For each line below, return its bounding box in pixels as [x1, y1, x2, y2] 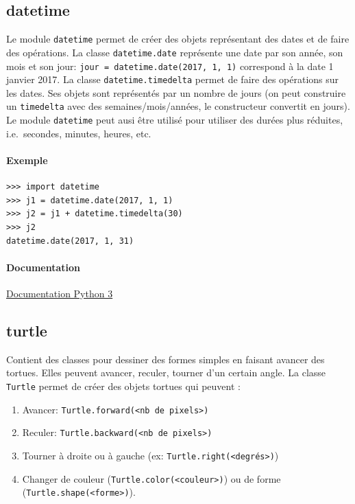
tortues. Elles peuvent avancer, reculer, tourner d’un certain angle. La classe [6, 365, 326, 380]
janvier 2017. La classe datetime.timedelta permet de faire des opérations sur [6, 72, 339, 87]
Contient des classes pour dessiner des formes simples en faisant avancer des [6, 352, 325, 366]
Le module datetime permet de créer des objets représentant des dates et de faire [6, 32, 350, 46]
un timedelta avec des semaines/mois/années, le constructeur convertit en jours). [6, 99, 350, 113]
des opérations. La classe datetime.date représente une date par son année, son [6, 45, 343, 59]
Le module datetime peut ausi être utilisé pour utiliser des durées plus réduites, [6, 113, 343, 127]
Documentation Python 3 [6, 286, 113, 300]
